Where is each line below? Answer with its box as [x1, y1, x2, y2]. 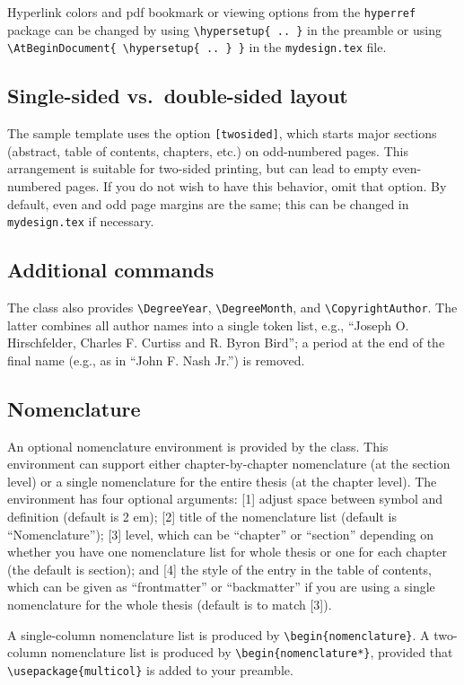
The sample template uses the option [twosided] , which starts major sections [7, 124, 437, 143]
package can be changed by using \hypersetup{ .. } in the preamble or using [7, 20, 442, 39]
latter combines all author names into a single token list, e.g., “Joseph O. [7, 315, 409, 334]
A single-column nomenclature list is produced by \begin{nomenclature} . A [7, 625, 430, 644]
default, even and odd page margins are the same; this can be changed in [7, 194, 409, 213]
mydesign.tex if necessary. [7, 212, 154, 231]
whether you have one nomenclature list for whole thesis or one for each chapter [7, 542, 448, 561]
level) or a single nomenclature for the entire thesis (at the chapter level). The [7, 471, 437, 490]
